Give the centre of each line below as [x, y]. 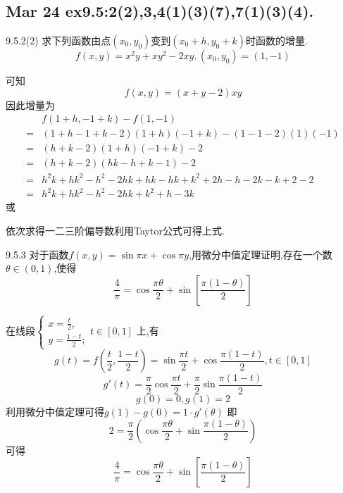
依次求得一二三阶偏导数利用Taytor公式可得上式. [115, 230]
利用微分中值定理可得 [55, 412]
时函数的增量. [276, 40]
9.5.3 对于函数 [37, 254]
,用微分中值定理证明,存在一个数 [261, 254]
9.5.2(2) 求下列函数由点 [58, 40]
